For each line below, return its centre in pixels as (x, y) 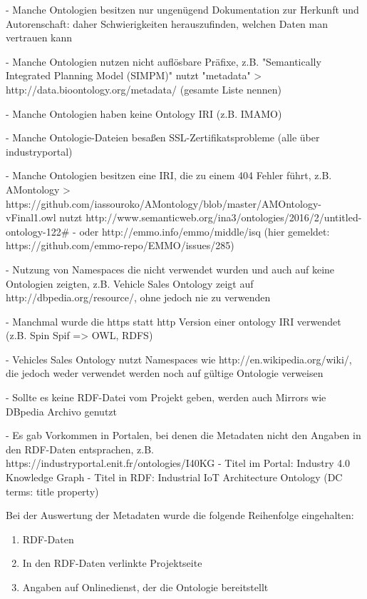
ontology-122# (38, 231)
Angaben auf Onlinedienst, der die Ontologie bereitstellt (145, 587)
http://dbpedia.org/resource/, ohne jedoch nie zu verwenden (138, 297)
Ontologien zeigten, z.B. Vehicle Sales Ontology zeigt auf (130, 283)
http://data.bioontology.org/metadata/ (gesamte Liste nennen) (144, 89)
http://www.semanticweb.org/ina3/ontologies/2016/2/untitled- (224, 217)
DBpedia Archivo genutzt (61, 411)
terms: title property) (52, 491)
